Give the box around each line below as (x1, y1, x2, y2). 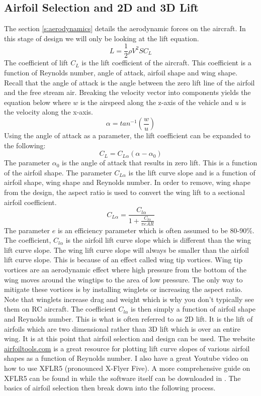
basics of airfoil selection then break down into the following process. (4, 382, 216, 393)
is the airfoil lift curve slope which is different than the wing (65, 235, 251, 245)
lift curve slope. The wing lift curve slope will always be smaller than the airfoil (4, 244, 249, 255)
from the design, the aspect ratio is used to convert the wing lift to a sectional (4, 186, 245, 197)
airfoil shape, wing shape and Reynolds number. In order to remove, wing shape (4, 177, 250, 187)
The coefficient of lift (4, 57, 68, 68)
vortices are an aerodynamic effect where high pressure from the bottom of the (4, 264, 246, 274)
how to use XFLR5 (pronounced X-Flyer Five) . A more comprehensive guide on (4, 362, 250, 373)
